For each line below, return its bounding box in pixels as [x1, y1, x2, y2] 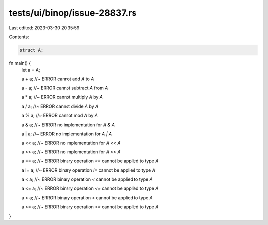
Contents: [9, 34, 29, 40]
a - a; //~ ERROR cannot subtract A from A [21, 85, 108, 91]
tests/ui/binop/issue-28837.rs [9, 7, 137, 18]
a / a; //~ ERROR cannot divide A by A [21, 103, 99, 109]
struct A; [19, 47, 44, 53]
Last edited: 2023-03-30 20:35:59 [9, 25, 80, 31]
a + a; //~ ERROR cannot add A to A [21, 76, 94, 82]
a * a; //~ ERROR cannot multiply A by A [21, 94, 103, 100]
